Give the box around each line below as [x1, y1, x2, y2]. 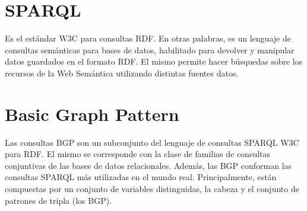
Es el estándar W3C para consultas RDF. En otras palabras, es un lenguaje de [5, 32, 291, 44]
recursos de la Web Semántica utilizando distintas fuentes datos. [5, 66, 239, 79]
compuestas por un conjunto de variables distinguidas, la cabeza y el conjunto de [5, 183, 299, 194]
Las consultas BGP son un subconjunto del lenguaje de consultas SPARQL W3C [5, 136, 299, 148]
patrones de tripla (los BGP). [5, 194, 112, 206]
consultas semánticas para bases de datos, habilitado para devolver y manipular [5, 43, 295, 56]
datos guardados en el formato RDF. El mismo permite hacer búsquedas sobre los [5, 55, 303, 68]
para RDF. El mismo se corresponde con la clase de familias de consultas [5, 148, 271, 160]
